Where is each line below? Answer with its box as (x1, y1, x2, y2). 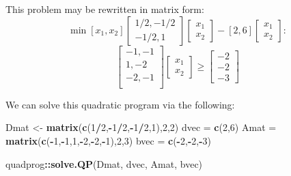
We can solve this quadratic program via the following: (5, 97, 235, 111)
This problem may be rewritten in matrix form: (5, 2, 204, 16)
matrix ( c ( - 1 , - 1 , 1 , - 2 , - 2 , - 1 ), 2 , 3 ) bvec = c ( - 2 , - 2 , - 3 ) (5, 133, 211, 147)
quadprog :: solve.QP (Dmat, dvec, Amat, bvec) (5, 156, 203, 171)
